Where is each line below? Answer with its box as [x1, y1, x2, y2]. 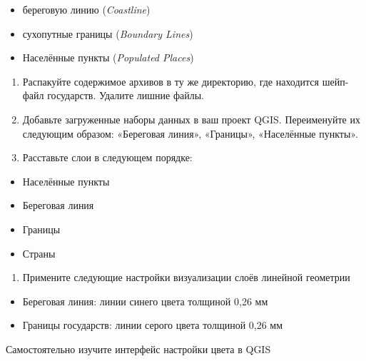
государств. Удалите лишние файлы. [47, 88, 205, 103]
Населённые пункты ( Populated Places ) [22, 50, 194, 65]
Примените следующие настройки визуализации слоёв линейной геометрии [22, 270, 350, 285]
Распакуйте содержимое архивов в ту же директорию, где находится [22, 73, 320, 88]
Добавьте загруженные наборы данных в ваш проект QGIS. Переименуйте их [22, 111, 360, 126]
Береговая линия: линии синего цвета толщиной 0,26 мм [22, 293, 268, 308]
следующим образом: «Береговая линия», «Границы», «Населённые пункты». [22, 126, 358, 141]
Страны [22, 245, 56, 260]
